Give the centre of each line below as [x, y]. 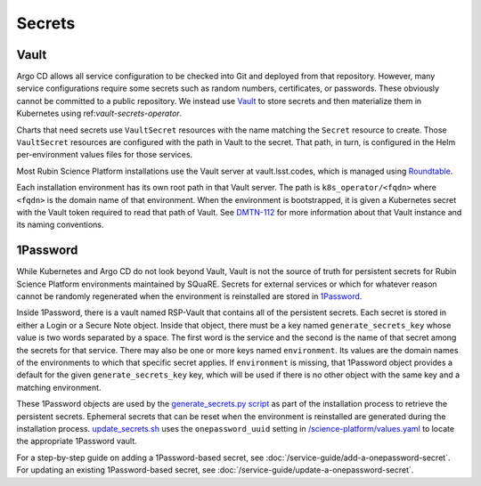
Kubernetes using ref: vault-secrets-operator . [99, 113]
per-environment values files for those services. [105, 155]
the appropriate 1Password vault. [77, 441]
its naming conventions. [60, 225]
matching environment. [59, 387]
